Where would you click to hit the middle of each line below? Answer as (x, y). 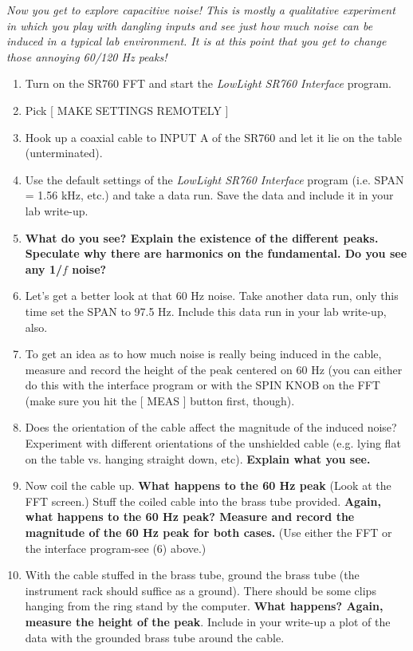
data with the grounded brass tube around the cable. (155, 637)
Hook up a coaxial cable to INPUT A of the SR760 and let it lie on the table (213, 137)
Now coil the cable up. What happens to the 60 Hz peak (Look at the (208, 485)
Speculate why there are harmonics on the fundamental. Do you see (216, 253)
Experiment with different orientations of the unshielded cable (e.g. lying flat (213, 443)
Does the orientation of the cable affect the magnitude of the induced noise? (211, 427)
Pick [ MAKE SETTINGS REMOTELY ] (127, 110)
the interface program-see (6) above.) (116, 548)
